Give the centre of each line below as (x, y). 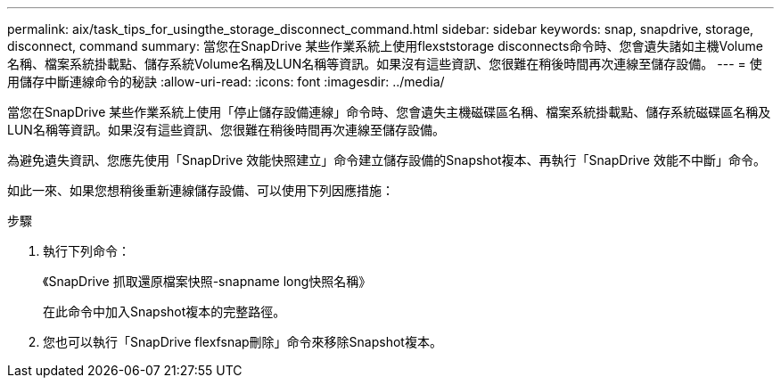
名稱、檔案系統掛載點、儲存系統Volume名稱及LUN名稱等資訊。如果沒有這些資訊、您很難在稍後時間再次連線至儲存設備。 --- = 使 (385, 64)
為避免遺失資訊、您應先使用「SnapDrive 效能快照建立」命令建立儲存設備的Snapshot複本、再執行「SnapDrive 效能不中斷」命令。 (386, 160)
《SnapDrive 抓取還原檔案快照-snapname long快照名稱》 (207, 281)
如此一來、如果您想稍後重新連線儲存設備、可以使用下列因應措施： (201, 190)
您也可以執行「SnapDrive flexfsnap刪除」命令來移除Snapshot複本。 (243, 342)
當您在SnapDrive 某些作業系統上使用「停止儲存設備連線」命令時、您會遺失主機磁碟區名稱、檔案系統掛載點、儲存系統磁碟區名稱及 (389, 112)
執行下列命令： (86, 251)
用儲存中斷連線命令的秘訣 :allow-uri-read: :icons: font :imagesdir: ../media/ (226, 82)
